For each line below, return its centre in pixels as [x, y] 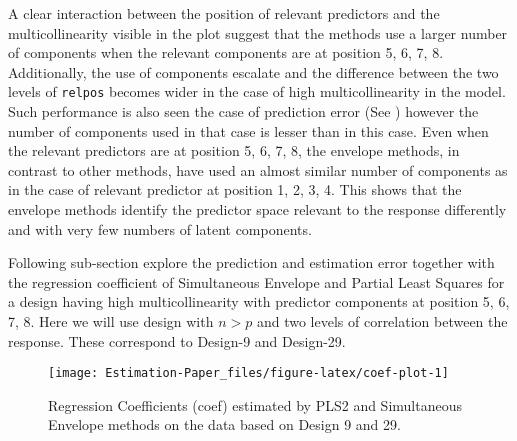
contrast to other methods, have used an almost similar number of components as [258, 169]
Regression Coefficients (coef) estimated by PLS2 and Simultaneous [255, 404]
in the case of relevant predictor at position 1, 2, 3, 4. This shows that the [235, 189]
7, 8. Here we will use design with [111, 320]
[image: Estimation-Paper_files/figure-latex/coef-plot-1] [248, 373]
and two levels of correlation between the [382, 320]
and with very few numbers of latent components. [160, 228]
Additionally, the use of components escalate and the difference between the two [253, 71]
